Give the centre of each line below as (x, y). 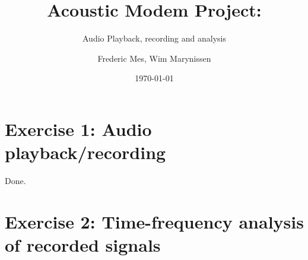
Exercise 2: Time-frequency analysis (154, 221)
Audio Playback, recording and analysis (154, 38)
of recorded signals (83, 245)
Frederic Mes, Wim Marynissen (154, 58)
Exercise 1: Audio (78, 129)
